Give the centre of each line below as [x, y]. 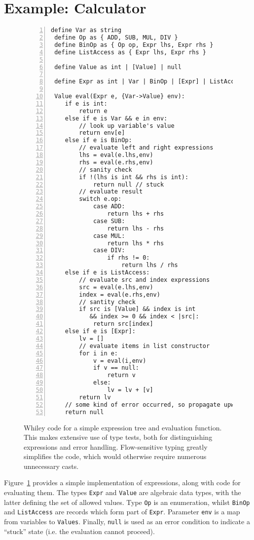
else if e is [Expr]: [100, 331]
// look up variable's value [127, 126]
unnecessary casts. [51, 466]
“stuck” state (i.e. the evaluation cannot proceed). [79, 531]
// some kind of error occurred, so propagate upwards [157, 405]
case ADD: [109, 207]
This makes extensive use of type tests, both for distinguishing [118, 437]
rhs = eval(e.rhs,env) [116, 162]
